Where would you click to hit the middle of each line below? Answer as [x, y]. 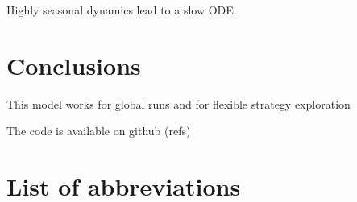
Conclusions [74, 65]
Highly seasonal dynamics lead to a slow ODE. [122, 10]
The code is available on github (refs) [99, 131]
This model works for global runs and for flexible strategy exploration [178, 103]
